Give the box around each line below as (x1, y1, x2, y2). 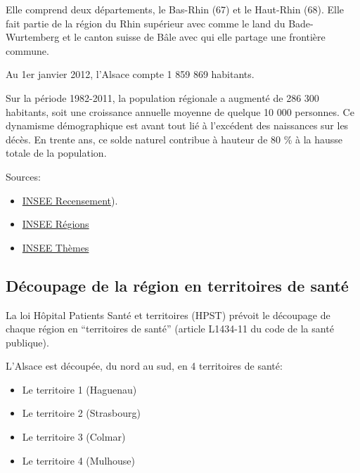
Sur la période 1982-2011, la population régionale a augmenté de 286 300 (6, 90, 319, 105)
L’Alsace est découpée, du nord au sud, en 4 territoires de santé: (6, 358, 283, 373)
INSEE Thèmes (22, 240, 89, 254)
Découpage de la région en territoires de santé (6, 274, 349, 296)
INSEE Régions (22, 216, 89, 231)
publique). (6, 335, 49, 349)
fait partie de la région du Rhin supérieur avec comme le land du (6, 15, 285, 30)
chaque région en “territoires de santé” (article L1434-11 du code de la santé (6, 321, 334, 336)
